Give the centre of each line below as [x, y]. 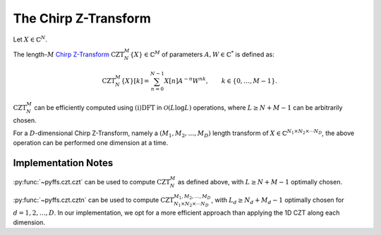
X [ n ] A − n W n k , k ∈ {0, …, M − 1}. [221, 81]
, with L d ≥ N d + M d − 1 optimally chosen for [278, 201]
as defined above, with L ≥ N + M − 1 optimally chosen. [260, 182]
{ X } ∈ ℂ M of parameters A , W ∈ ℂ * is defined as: [202, 54]
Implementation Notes [63, 163]
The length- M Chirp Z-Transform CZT [69, 54]
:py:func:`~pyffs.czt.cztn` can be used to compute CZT [93, 200]
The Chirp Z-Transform [82, 18]
